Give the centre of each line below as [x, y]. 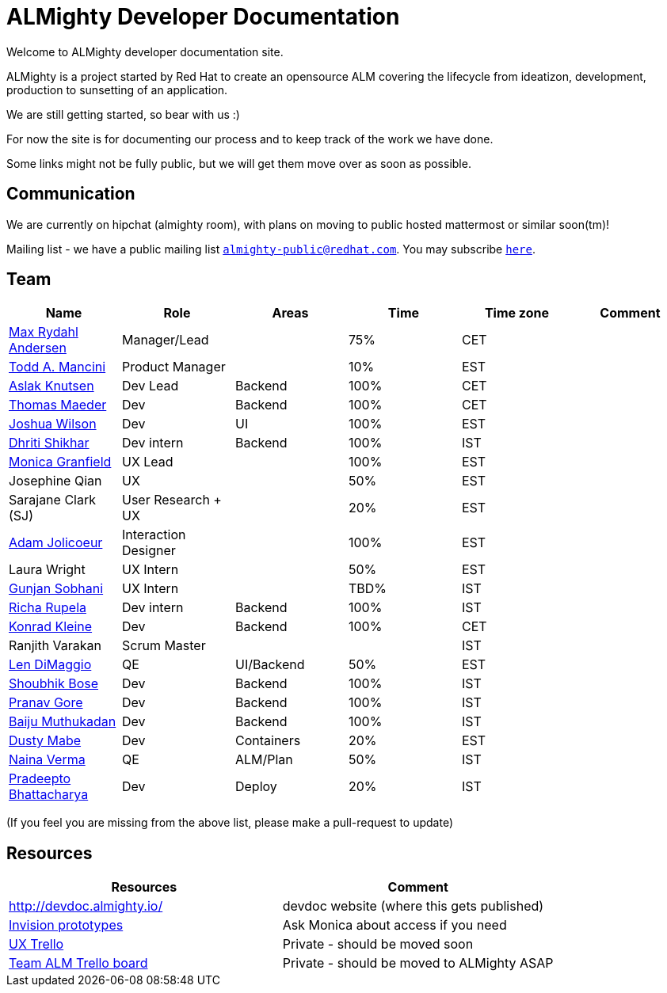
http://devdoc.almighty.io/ [86, 906]
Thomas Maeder [58, 405]
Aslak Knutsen [51, 386]
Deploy [256, 787]
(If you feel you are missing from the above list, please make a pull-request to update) [230, 823]
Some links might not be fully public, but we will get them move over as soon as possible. [239, 163]
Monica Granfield [60, 462]
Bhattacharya [49, 795]
